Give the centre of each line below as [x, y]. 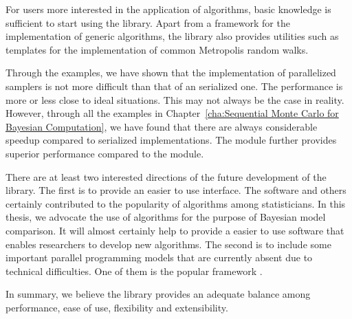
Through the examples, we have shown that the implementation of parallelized [171, 73]
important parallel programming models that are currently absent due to [159, 257]
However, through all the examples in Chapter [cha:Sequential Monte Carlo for [172, 113]
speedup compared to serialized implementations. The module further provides [171, 140]
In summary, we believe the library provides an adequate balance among [158, 294]
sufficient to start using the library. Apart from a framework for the [148, 22]
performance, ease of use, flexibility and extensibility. [117, 307]
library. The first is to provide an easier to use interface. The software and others [176, 190]
